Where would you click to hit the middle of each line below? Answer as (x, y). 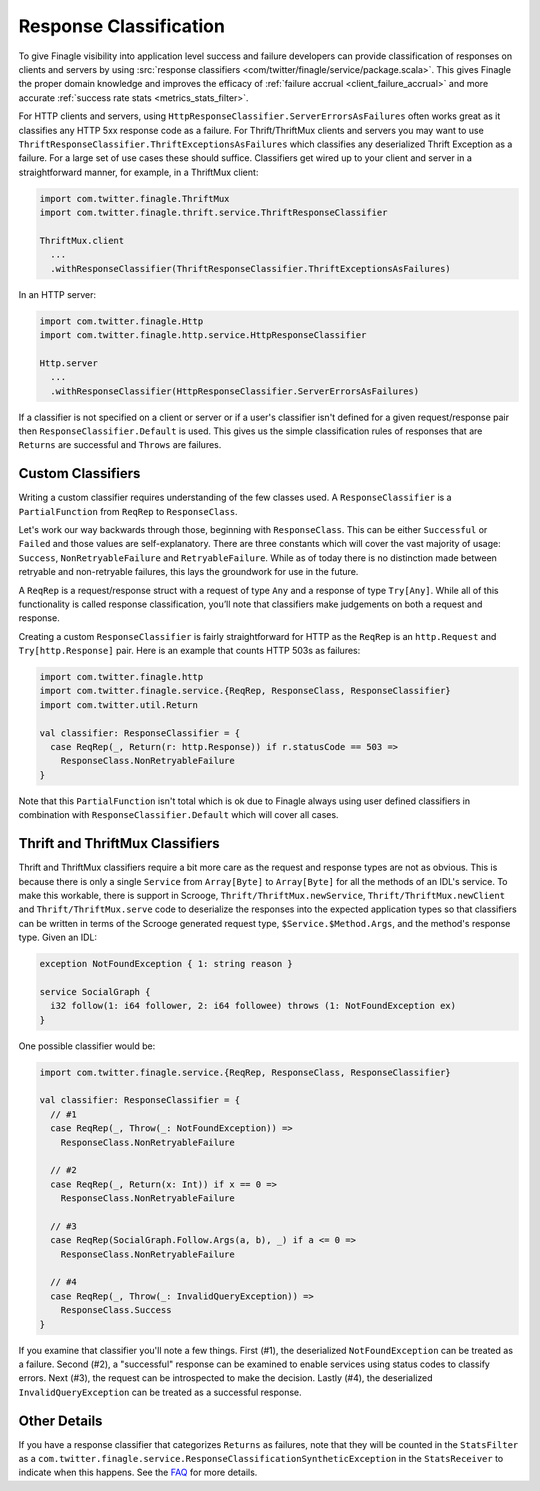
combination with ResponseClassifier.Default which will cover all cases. (178, 815)
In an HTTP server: (57, 294)
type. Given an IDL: (58, 937)
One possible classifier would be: (87, 1046)
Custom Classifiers (79, 473)
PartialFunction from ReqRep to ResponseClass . (128, 511)
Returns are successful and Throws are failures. (120, 445)
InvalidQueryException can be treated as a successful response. (160, 1392)
